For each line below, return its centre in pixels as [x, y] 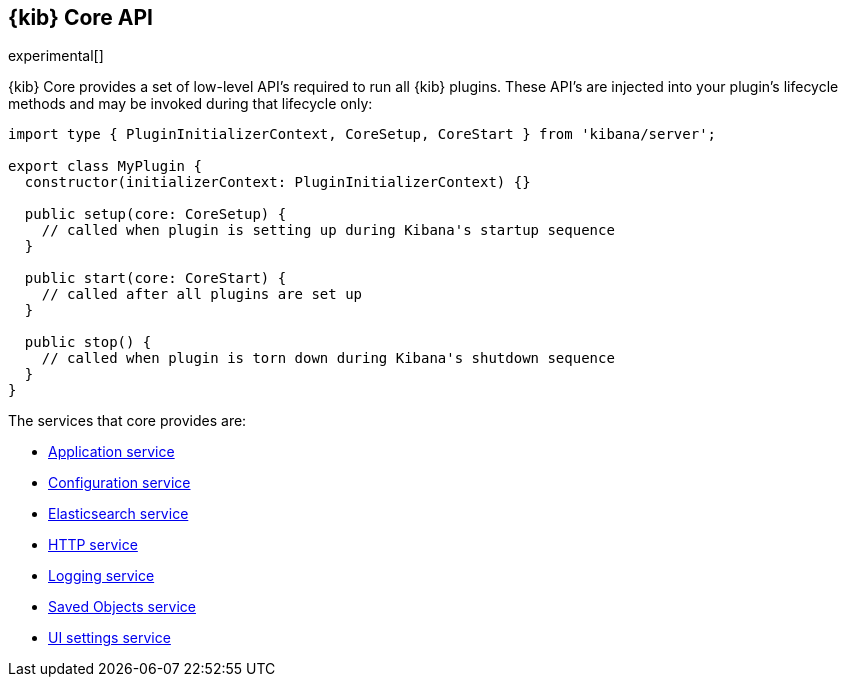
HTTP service [93, 545]
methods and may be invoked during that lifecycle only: [190, 104]
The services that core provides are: [127, 421]
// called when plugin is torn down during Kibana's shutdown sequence [328, 358]
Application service [111, 452]
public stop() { [88, 342]
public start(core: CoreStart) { [155, 278]
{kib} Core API [81, 17]
